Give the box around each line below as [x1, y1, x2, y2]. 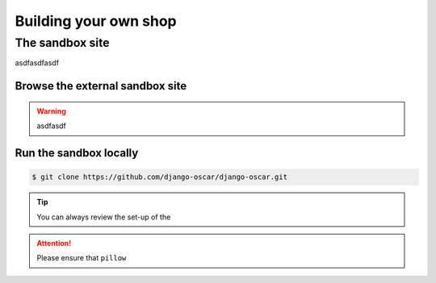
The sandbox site [15, 35, 110, 50]
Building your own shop [15, 12, 177, 30]
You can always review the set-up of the [36, 212, 171, 222]
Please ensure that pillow [36, 253, 127, 263]
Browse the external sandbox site [15, 79, 187, 93]
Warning [36, 106, 66, 116]
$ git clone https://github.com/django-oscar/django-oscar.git [31, 173, 288, 181]
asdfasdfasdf [15, 58, 60, 68]
